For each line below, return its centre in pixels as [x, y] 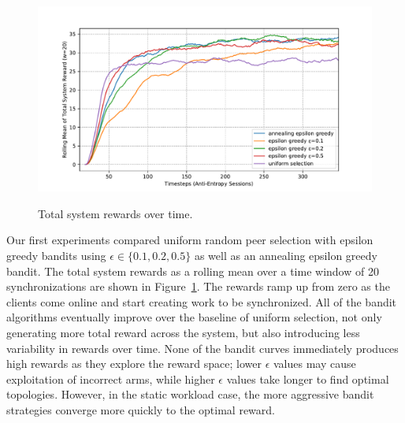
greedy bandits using [56, 255]
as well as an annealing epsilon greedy [286, 255]
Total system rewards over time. [115, 213]
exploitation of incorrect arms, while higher [111, 378]
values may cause [315, 364]
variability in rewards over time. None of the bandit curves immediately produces [202, 348]
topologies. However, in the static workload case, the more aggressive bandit [190, 394]
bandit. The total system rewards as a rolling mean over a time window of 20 [193, 271]
